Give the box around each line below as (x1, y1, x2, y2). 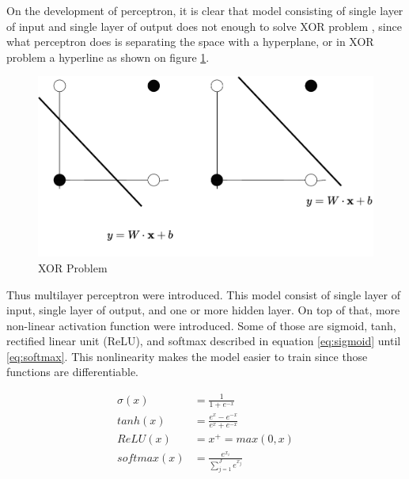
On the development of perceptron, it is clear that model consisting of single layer (6, 2, 403, 18)
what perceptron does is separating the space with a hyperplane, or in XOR (6, 33, 374, 50)
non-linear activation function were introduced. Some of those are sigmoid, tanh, (6, 317, 396, 333)
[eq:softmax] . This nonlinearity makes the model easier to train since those (6, 348, 368, 364)
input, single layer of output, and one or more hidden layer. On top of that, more (6, 302, 400, 318)
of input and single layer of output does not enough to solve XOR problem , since (6, 17, 402, 34)
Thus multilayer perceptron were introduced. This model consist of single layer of (6, 286, 400, 302)
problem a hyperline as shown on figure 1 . (6, 48, 210, 65)
